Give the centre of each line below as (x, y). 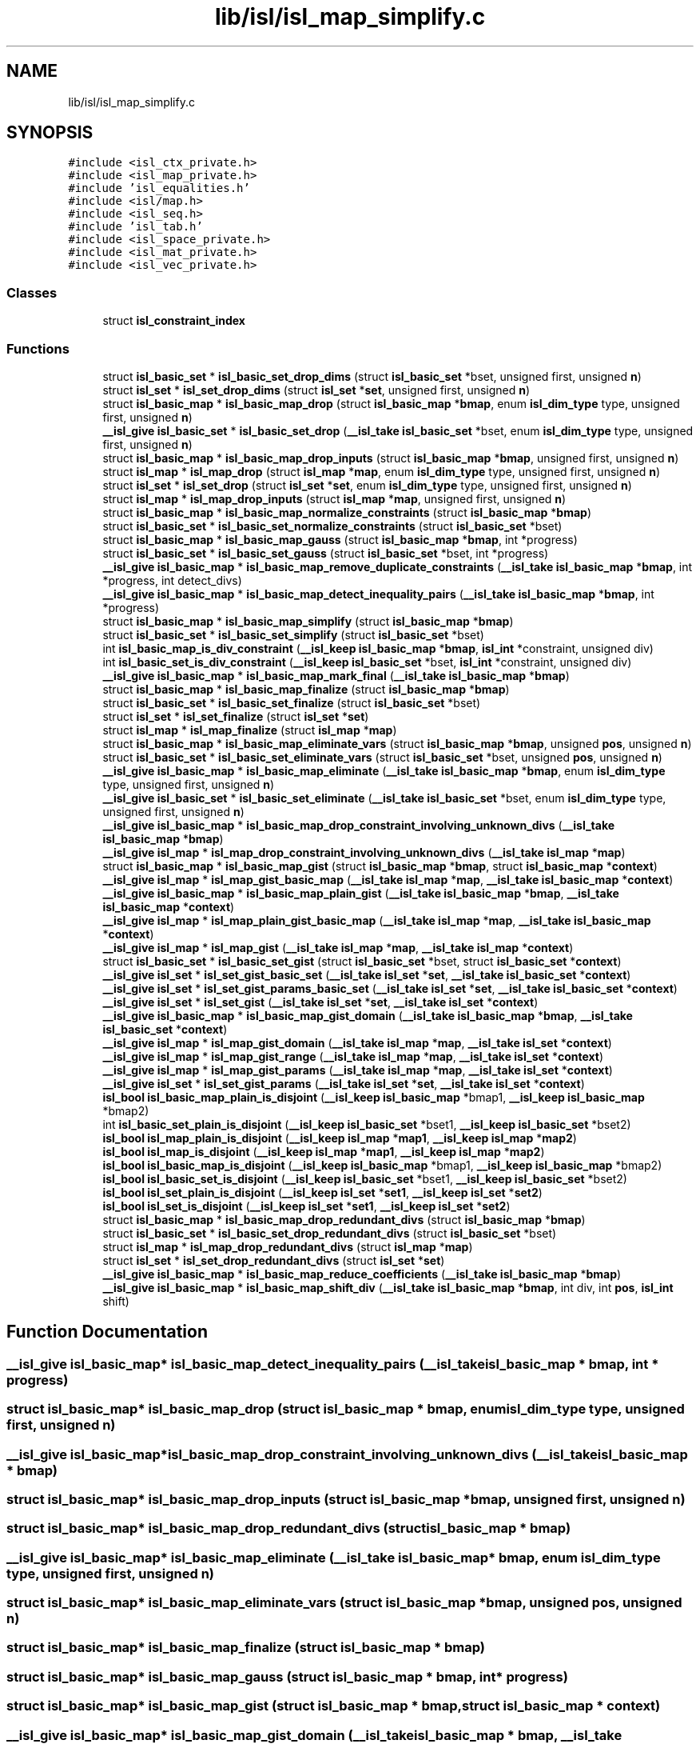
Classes (32, 292)
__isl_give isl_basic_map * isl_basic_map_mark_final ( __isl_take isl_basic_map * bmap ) (336, 675)
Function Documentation (107, 1332)
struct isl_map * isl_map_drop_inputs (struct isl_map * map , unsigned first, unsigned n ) (334, 498)
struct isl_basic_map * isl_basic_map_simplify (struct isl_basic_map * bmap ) (308, 621)
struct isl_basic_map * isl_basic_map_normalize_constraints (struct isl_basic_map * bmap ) (347, 512)
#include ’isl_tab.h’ (135, 227)
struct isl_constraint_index (174, 321)
